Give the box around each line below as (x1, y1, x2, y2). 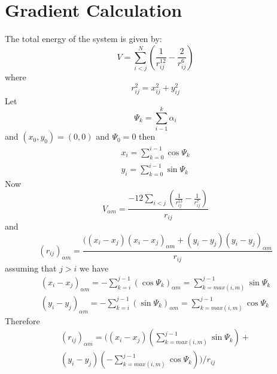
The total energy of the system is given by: (5, 32, 162, 45)
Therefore (5, 314, 40, 327)
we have (80, 261, 109, 274)
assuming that (5, 261, 57, 274)
